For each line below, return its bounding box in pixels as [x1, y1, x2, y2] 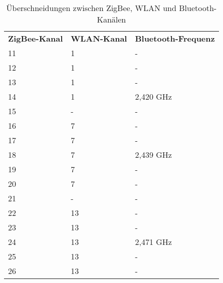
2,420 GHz [135, 91, 172, 102]
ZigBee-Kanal [8, 33, 63, 44]
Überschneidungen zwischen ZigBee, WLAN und [6, 2, 176, 14]
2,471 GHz [135, 236, 172, 247]
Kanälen [97, 14, 126, 25]
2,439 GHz [135, 149, 172, 160]
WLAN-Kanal [71, 33, 127, 44]
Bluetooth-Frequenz [135, 33, 215, 44]
